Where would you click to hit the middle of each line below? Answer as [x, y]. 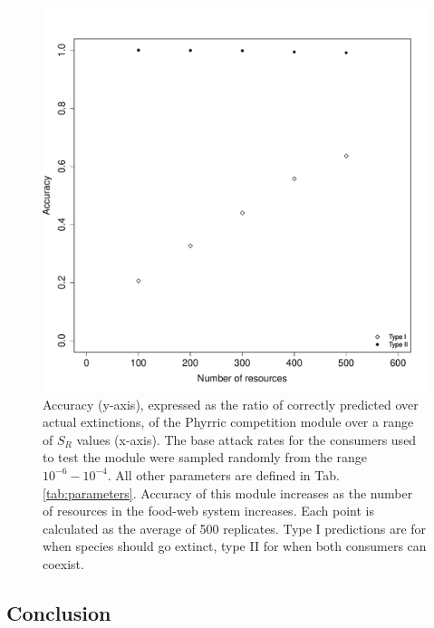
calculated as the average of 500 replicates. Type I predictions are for [235, 528]
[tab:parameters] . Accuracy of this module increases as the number [228, 493]
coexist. [63, 563]
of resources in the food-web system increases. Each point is [208, 511]
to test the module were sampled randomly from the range [205, 457]
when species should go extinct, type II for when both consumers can [235, 546]
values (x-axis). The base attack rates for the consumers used [246, 439]
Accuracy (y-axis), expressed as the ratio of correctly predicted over [231, 404]
